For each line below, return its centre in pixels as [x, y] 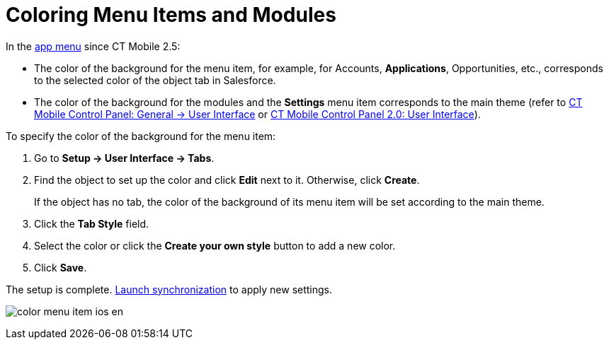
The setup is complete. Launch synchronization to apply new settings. [169, 289]
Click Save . [61, 267]
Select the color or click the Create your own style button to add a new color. [215, 245]
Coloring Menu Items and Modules [171, 15]
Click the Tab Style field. [92, 223]
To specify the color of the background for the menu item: [141, 136]
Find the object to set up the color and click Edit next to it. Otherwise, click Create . [227, 180]
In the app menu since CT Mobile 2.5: [93, 46]
